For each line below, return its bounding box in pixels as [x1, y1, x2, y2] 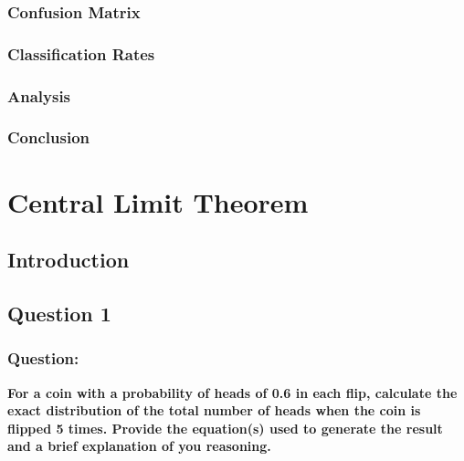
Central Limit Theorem [7, 183, 309, 220]
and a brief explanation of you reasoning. [7, 436, 271, 456]
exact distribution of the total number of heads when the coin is [7, 401, 421, 420]
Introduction [7, 246, 130, 274]
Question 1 [7, 299, 111, 327]
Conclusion [7, 126, 90, 149]
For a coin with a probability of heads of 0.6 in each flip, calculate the [7, 382, 458, 402]
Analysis [7, 84, 71, 107]
